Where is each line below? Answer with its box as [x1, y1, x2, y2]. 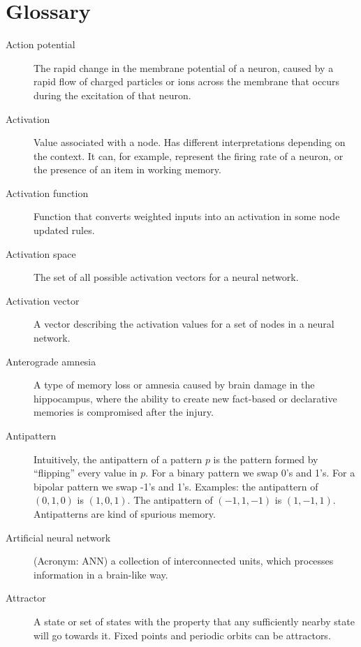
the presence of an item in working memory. [34, 162, 221, 177]
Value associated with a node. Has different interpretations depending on [34, 135, 346, 150]
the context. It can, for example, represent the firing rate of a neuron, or [34, 148, 344, 163]
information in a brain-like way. [34, 567, 168, 581]
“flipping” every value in [34, 465, 138, 480]
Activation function [6, 185, 89, 200]
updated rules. [34, 223, 95, 238]
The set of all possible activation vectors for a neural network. [34, 270, 299, 284]
